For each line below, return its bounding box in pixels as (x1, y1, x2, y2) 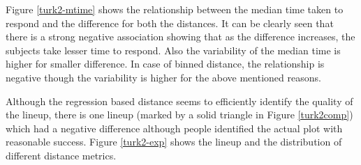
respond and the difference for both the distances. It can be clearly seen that (6, 15, 334, 30)
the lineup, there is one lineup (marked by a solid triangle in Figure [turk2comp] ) (6, 107, 353, 122)
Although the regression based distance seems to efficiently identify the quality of (6, 93, 353, 108)
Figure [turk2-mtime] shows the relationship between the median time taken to (6, 2, 344, 16)
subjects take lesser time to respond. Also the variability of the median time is (6, 42, 341, 57)
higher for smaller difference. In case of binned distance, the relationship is (6, 56, 325, 71)
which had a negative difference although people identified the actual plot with (6, 120, 343, 135)
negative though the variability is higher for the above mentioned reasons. (6, 70, 321, 84)
